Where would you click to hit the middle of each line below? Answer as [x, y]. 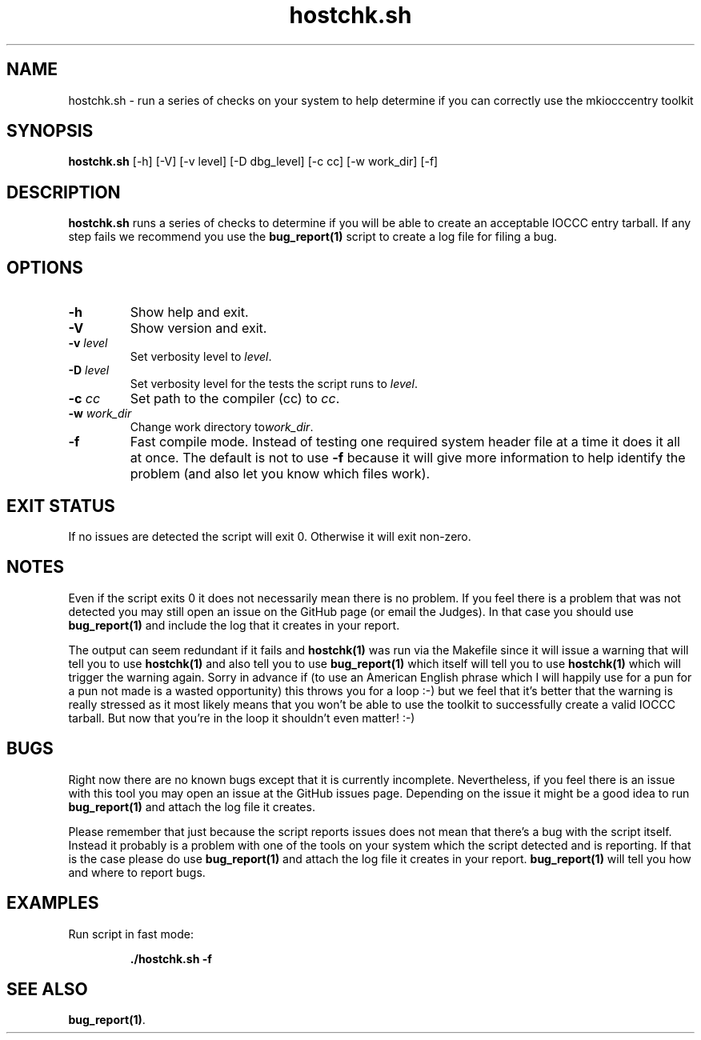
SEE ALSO [47, 989]
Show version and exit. [198, 328]
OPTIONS [45, 267]
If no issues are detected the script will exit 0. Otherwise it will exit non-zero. [270, 536]
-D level [89, 370]
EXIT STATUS [61, 506]
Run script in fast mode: [131, 934]
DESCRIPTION [64, 192]
